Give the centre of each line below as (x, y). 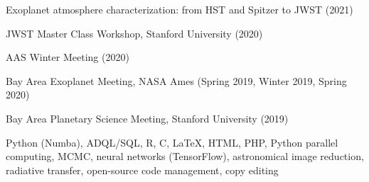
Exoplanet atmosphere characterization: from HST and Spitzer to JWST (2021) (180, 9)
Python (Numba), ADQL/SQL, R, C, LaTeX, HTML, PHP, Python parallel (172, 142)
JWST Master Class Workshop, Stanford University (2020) (134, 33)
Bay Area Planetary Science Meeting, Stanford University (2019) (147, 118)
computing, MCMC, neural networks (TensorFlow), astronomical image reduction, (185, 156)
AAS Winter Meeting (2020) (68, 57)
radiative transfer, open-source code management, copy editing (142, 170)
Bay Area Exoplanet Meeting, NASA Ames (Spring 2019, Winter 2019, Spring (176, 80)
